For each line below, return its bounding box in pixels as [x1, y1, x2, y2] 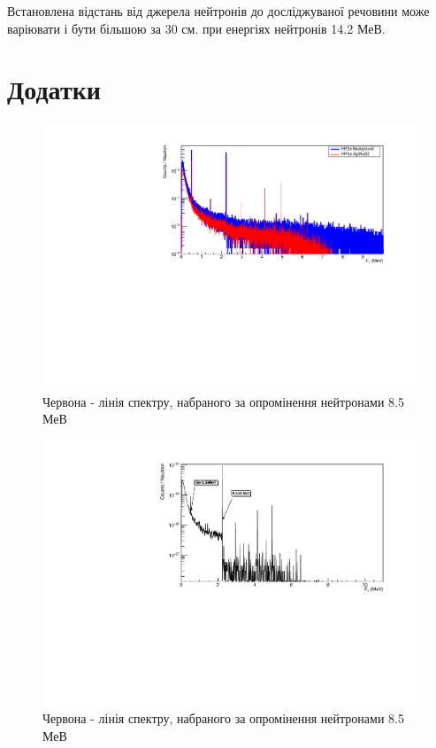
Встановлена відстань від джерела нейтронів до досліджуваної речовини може [7, 2, 430, 19]
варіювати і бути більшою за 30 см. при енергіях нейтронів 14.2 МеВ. [7, 19, 386, 37]
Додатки [7, 71, 101, 107]
